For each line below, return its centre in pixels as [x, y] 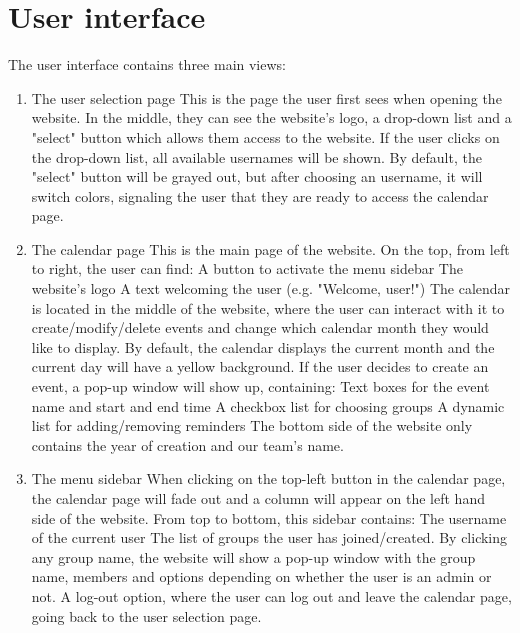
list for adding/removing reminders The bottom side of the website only [252, 425]
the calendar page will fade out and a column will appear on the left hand [258, 498]
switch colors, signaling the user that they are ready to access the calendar [260, 195]
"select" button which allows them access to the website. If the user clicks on [265, 136]
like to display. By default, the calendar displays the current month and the [263, 346]
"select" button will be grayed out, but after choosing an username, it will [257, 176]
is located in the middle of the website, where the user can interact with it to [268, 307]
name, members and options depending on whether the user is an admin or [261, 576]
